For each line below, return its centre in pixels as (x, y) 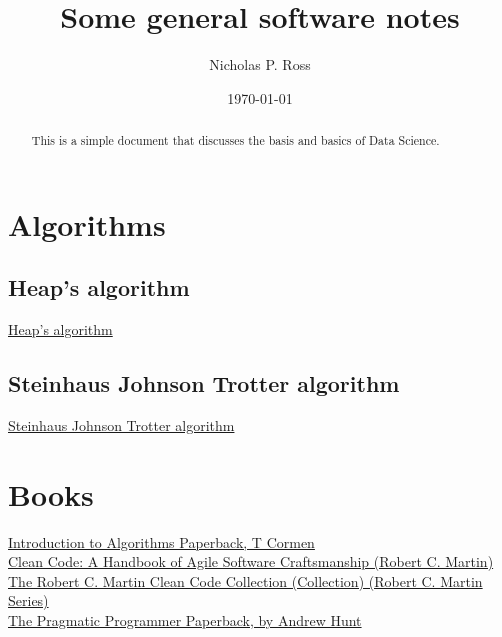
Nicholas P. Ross (260, 64)
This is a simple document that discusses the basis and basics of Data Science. (235, 140)
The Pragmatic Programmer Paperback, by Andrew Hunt (185, 620)
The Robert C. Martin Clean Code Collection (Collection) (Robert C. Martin (245, 580)
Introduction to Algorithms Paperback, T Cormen (161, 541)
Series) (28, 600)
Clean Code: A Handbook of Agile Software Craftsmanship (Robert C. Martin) (251, 561)
